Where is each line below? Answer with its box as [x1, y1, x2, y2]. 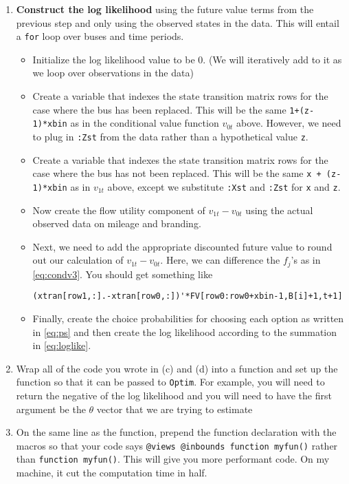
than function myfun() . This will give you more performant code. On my [16, 452, 330, 466]
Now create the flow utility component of [32, 202, 205, 217]
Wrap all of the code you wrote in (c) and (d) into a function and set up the [16, 361, 338, 375]
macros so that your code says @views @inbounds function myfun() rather [16, 438, 338, 452]
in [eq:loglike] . [32, 338, 91, 353]
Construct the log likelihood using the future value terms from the [16, 2, 314, 16]
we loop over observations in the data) [32, 65, 194, 80]
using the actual [245, 202, 313, 217]
